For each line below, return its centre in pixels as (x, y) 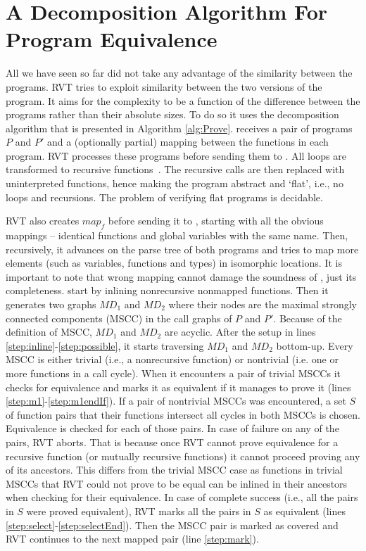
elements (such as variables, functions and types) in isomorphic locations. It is (174, 263)
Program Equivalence (112, 39)
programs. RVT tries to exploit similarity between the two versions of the (164, 86)
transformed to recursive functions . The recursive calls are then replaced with (175, 169)
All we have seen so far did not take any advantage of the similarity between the (179, 73)
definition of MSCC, (49, 332)
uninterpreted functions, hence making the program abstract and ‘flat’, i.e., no (175, 183)
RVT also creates (43, 221)
